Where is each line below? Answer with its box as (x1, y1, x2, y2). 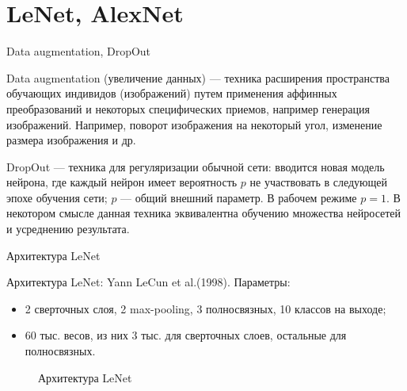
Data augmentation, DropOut (6, 43, 151, 59)
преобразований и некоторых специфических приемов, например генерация (6, 100, 370, 117)
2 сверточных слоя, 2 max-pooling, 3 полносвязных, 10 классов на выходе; (25, 300, 386, 316)
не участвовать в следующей (249, 174, 388, 190)
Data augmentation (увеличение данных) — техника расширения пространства (6, 69, 390, 86)
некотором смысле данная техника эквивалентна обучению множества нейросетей (6, 205, 401, 221)
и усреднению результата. (6, 220, 130, 237)
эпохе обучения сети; (6, 189, 108, 205)
